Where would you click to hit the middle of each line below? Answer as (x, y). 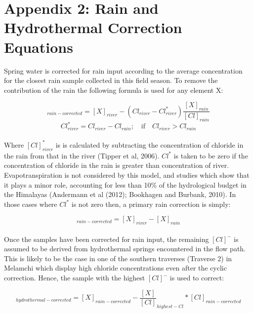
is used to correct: (197, 278)
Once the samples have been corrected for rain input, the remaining (106, 239)
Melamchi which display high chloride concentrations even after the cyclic (115, 268)
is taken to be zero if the (211, 155)
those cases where (31, 204)
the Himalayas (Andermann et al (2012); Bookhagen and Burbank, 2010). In (120, 194)
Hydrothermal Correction (93, 27)
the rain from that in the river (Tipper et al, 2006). (82, 155)
